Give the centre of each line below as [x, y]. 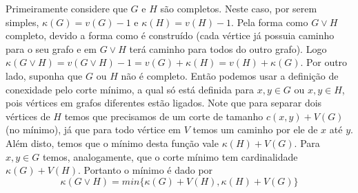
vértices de [28, 116]
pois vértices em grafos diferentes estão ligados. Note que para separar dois [164, 103]
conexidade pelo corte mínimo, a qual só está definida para [130, 89]
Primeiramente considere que [67, 8]
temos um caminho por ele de [255, 129]
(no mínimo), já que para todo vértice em [93, 129]
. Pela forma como [270, 22]
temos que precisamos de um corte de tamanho [164, 116]
